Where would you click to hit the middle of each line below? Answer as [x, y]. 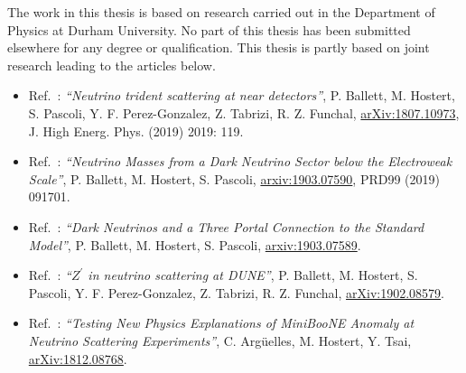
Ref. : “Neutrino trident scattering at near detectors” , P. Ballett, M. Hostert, [242, 95]
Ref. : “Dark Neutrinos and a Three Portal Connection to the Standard [226, 226]
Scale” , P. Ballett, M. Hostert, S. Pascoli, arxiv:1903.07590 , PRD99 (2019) [234, 178]
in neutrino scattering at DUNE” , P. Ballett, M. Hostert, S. [253, 275]
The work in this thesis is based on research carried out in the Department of [221, 12]
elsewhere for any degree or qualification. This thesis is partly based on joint [219, 47]
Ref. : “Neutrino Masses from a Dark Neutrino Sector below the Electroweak [240, 161]
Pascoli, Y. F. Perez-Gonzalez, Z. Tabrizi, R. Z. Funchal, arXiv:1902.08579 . [236, 292]
